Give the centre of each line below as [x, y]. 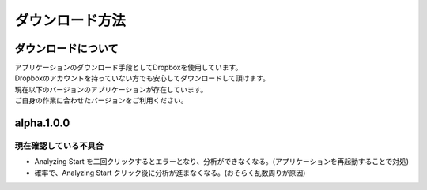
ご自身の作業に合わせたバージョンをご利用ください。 [101, 101]
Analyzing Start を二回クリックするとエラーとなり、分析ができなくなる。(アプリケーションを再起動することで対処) [222, 162]
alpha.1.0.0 [42, 123]
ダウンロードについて [66, 48]
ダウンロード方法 [70, 20]
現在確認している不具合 [59, 146]
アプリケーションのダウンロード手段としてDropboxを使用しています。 [128, 68]
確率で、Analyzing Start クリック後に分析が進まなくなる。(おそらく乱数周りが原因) [170, 173]
